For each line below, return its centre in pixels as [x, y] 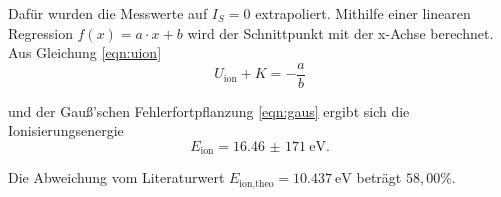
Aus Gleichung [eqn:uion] [85, 52]
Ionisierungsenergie [66, 130]
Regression [40, 32]
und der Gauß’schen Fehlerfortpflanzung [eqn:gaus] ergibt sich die [209, 110]
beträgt [379, 177]
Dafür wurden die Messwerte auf [108, 13]
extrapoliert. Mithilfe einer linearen [363, 13]
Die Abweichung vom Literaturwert [116, 177]
